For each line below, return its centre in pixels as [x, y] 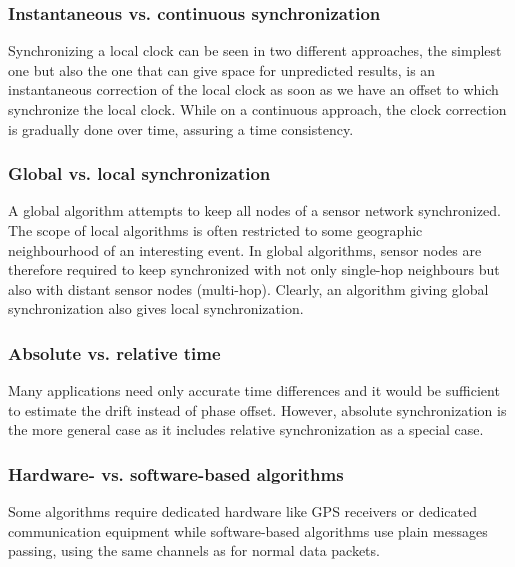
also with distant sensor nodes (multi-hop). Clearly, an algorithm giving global [248, 288]
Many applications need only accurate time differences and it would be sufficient [254, 390]
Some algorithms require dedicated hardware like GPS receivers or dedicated [242, 511]
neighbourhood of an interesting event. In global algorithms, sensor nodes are [245, 249]
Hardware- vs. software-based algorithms [176, 473]
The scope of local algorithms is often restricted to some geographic [215, 230]
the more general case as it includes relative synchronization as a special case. [246, 429]
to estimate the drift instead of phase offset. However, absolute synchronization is [257, 409]
